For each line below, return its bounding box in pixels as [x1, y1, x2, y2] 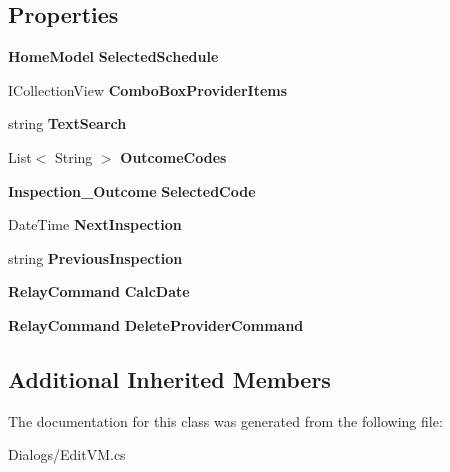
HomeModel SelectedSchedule [8, 46, 219, 67]
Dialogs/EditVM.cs [8, 444, 126, 465]
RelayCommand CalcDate [8, 281, 190, 302]
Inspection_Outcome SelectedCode [8, 180, 256, 201]
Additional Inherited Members [8, 363, 331, 394]
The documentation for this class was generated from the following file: [8, 410, 443, 431]
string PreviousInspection [8, 247, 183, 268]
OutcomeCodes [120, 146, 227, 167]
